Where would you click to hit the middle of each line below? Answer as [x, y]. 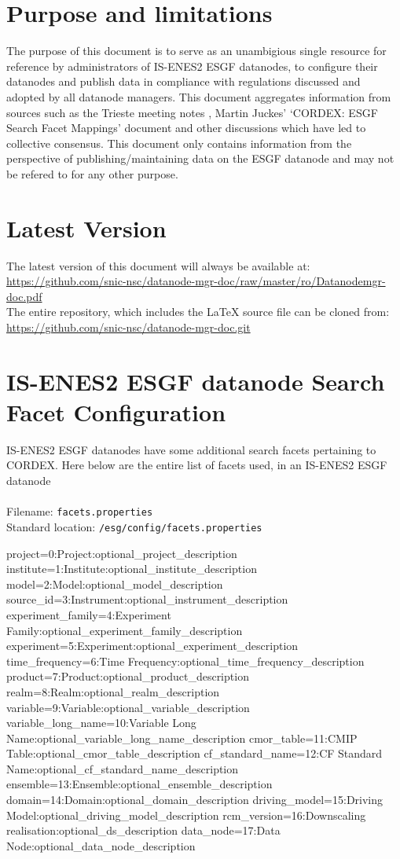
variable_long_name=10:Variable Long [101, 723]
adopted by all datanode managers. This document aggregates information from [199, 96]
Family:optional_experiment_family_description [125, 630]
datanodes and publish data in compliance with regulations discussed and [183, 81]
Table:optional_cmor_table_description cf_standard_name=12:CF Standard [194, 753]
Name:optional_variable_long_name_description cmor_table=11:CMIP [182, 738]
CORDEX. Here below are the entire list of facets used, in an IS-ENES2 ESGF [197, 465]
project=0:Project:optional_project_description [122, 553]
